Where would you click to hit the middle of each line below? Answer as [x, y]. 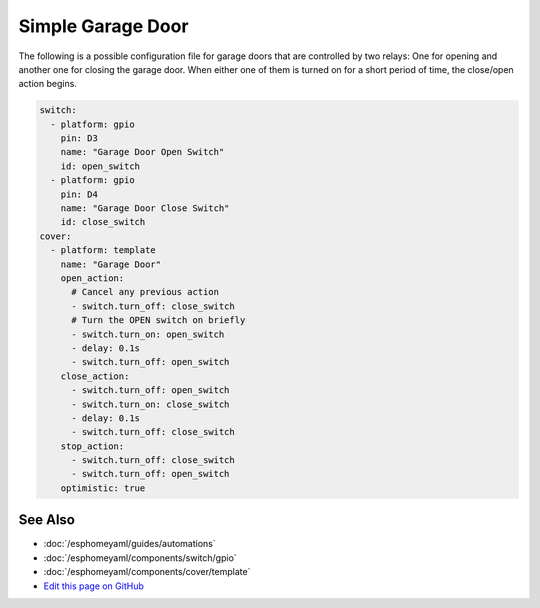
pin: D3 [79, 138]
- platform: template [103, 250]
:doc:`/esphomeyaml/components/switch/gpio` [140, 557]
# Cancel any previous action [145, 292]
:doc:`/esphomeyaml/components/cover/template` [147, 572]
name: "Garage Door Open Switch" [142, 152]
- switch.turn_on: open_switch [148, 334]
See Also [46, 520]
